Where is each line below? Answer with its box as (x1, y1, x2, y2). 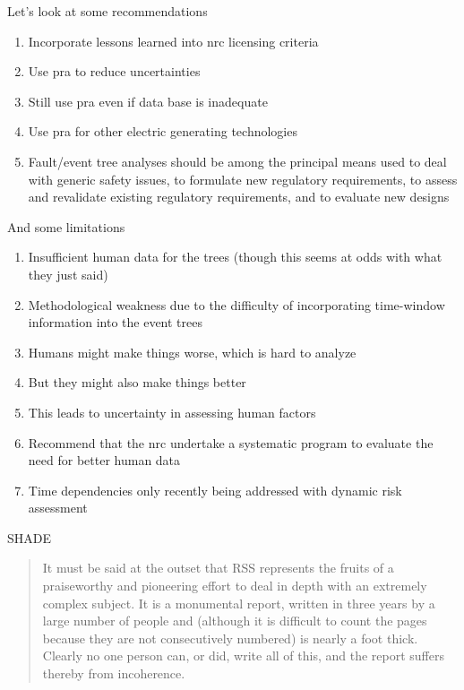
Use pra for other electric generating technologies (28, 122, 297, 141)
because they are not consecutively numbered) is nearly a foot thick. (42, 628, 418, 647)
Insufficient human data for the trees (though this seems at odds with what (28, 247, 443, 266)
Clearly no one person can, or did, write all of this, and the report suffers (42, 646, 445, 665)
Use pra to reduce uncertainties (28, 62, 201, 81)
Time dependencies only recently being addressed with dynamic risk (28, 480, 402, 499)
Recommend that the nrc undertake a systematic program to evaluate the (28, 433, 434, 452)
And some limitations (7, 217, 125, 236)
